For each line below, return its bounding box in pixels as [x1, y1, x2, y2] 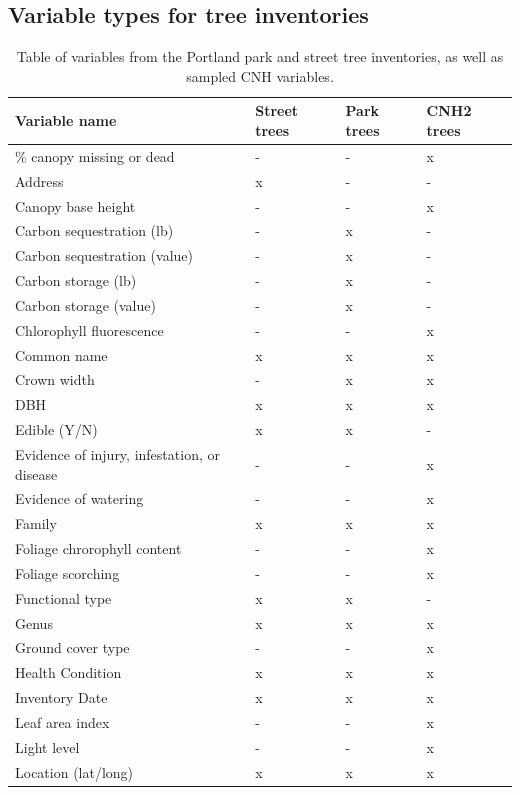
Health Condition [15, 662, 122, 683]
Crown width [15, 369, 95, 390]
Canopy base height [15, 195, 136, 216]
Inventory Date [15, 687, 108, 708]
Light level [15, 736, 80, 757]
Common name [15, 344, 108, 365]
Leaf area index [15, 711, 110, 732]
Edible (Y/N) [15, 419, 98, 440]
